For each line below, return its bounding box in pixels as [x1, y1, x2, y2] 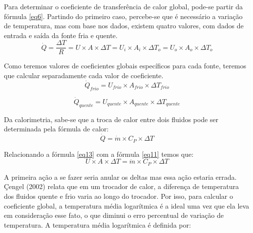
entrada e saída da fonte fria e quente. [4, 30, 118, 40]
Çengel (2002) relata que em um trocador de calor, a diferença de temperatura [4, 181, 239, 191]
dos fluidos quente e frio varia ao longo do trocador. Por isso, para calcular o [4, 191, 233, 201]
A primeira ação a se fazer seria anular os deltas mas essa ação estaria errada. [4, 171, 237, 182]
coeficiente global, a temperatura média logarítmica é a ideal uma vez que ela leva [4, 200, 250, 211]
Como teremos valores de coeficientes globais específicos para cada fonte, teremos [4, 61, 247, 71]
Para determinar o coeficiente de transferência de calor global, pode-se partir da [4, 1, 243, 11]
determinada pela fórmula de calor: [4, 124, 109, 134]
